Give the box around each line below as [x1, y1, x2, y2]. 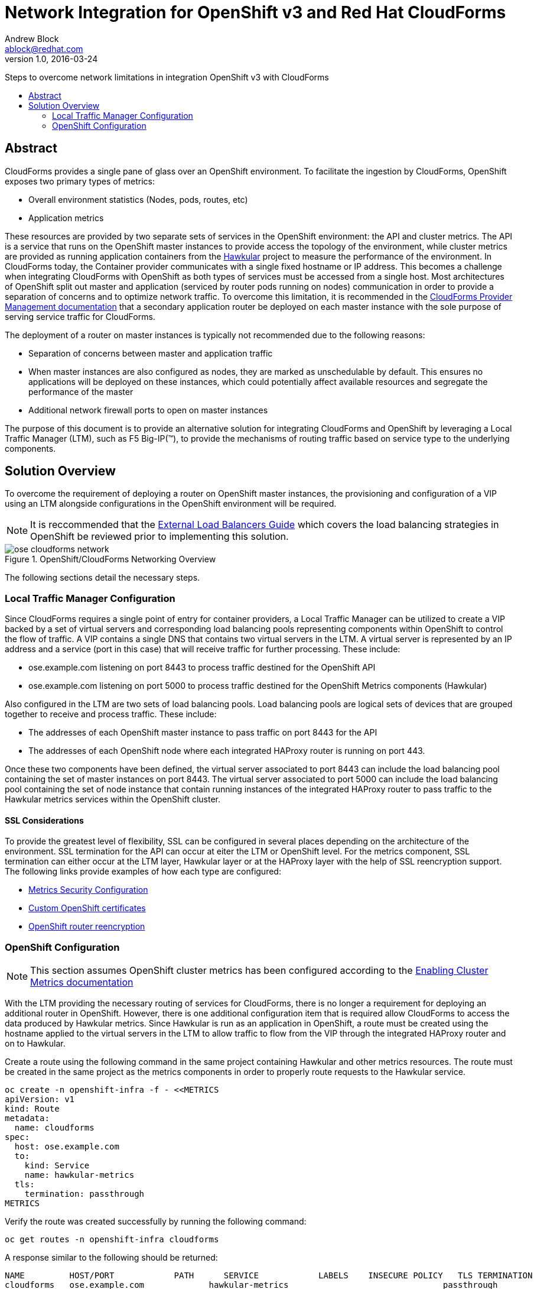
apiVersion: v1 [5, 1094, 75, 1105]
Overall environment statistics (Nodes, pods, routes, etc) [28, 194, 248, 205]
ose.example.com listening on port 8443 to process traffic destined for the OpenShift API [28, 662, 376, 673]
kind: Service [24, 1161, 90, 1171]
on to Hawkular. [5, 1038, 66, 1049]
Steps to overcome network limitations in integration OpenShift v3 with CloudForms [5, 72, 329, 82]
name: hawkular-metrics [24, 1170, 135, 1180]
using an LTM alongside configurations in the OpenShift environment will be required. [5, 498, 337, 509]
